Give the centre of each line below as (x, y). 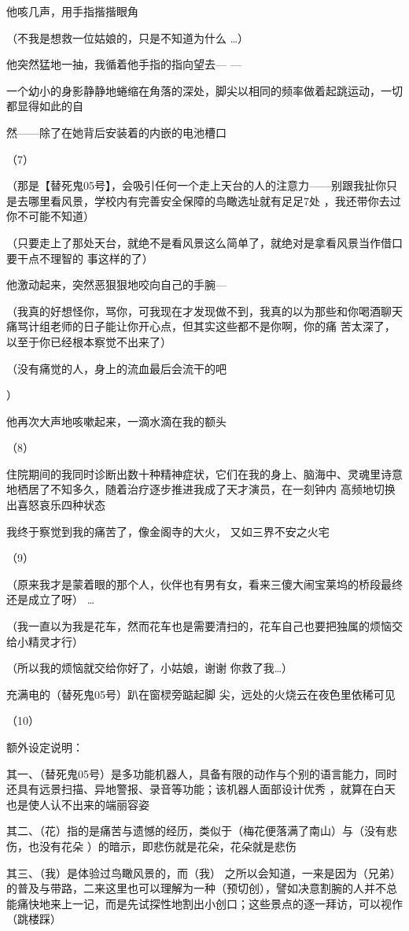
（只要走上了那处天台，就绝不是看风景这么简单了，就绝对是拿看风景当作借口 (204, 242)
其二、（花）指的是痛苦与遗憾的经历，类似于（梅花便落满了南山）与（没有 (196, 831)
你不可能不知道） (50, 216)
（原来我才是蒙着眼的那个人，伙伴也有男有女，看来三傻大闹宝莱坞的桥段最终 (204, 584)
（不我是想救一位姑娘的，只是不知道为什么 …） (128, 37)
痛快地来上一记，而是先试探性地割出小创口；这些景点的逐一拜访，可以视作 (210, 903)
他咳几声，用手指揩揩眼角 (72, 11)
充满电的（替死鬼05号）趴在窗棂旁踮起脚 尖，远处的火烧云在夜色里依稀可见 (201, 694)
